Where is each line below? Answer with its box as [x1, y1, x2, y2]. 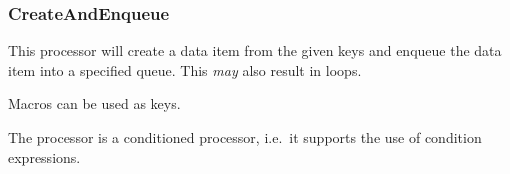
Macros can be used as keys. [8, 93, 181, 114]
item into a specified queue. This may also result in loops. [8, 59, 362, 80]
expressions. [8, 146, 81, 167]
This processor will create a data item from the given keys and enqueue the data [8, 40, 502, 61]
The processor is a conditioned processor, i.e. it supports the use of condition [8, 127, 482, 147]
